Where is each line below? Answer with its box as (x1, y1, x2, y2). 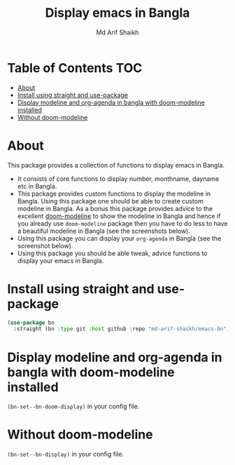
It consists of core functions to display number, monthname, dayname (17, 174, 220, 183)
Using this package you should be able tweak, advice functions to (17, 249, 208, 257)
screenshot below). (17, 241, 73, 250)
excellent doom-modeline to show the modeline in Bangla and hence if (17, 212, 221, 220)
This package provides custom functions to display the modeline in (17, 189, 211, 198)
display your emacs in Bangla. (17, 256, 104, 264)
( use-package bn (7, 319, 55, 326)
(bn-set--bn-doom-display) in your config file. (7, 402, 140, 411)
